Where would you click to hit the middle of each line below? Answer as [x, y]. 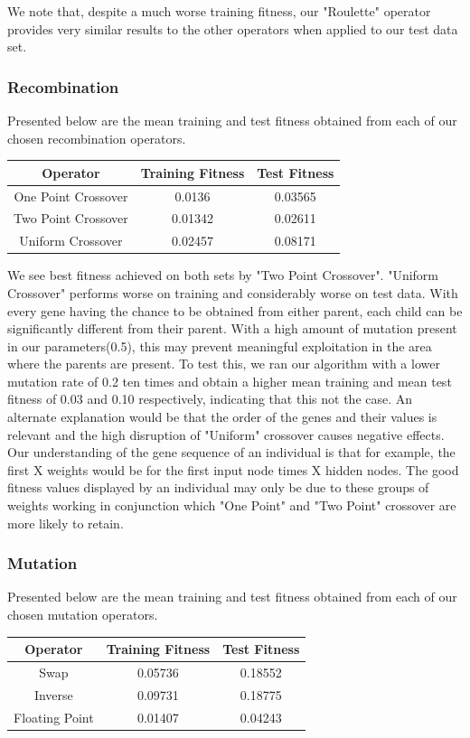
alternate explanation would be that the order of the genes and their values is [222, 417]
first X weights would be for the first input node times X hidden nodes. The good [233, 469]
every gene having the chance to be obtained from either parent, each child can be [235, 310]
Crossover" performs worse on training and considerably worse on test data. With [233, 292]
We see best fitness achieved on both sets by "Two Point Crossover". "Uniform [223, 275]
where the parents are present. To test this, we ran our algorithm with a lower [224, 364]
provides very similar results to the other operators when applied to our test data [233, 28]
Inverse [53, 694]
